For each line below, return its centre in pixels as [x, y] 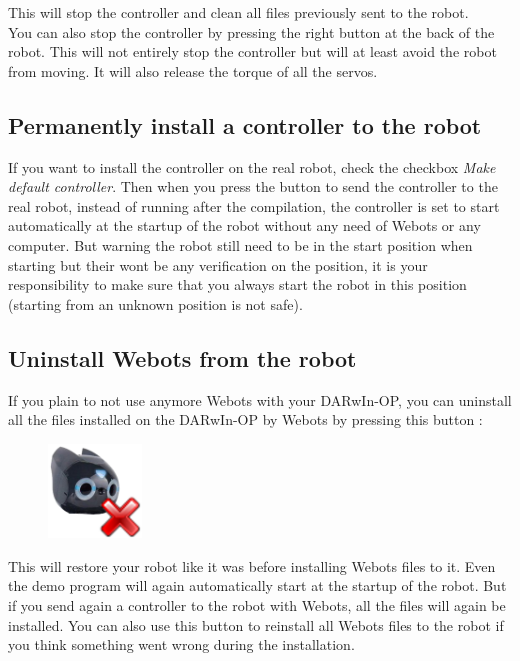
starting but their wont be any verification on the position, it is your [218, 264]
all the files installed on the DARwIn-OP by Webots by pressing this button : [245, 419]
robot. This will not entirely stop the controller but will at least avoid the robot [252, 51]
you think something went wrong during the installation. [181, 644]
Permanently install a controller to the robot [245, 124]
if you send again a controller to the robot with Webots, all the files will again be [257, 604]
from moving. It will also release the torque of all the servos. [193, 70]
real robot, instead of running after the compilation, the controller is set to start [254, 205]
